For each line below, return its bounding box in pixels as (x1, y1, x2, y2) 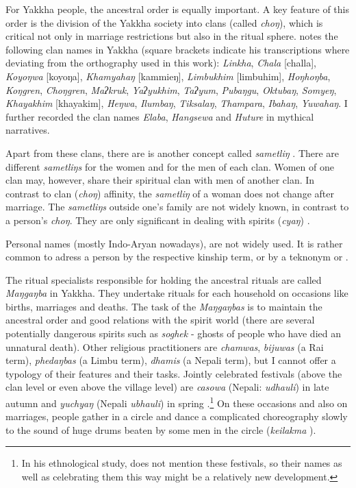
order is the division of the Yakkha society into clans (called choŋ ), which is (5, 15, 323, 29)
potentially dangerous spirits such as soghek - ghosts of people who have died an (5, 326, 341, 341)
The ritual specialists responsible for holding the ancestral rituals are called (5, 272, 322, 286)
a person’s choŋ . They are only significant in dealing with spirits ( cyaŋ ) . (5, 212, 310, 227)
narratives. (5, 123, 50, 137)
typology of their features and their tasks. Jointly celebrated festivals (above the (5, 366, 342, 380)
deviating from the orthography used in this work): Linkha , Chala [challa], (5, 56, 316, 70)
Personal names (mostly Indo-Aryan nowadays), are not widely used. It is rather (5, 236, 343, 250)
